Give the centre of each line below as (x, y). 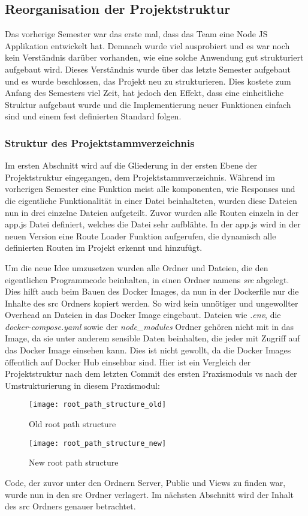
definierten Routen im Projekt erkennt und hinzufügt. (104, 247)
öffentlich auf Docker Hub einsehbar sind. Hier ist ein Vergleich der (128, 361)
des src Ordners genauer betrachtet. (70, 506)
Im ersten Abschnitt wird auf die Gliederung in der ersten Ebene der (131, 165)
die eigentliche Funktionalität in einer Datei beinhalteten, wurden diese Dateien (151, 200)
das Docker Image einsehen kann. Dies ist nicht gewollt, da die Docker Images (148, 350)
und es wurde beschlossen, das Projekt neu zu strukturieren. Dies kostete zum (148, 81)
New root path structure (74, 462)
